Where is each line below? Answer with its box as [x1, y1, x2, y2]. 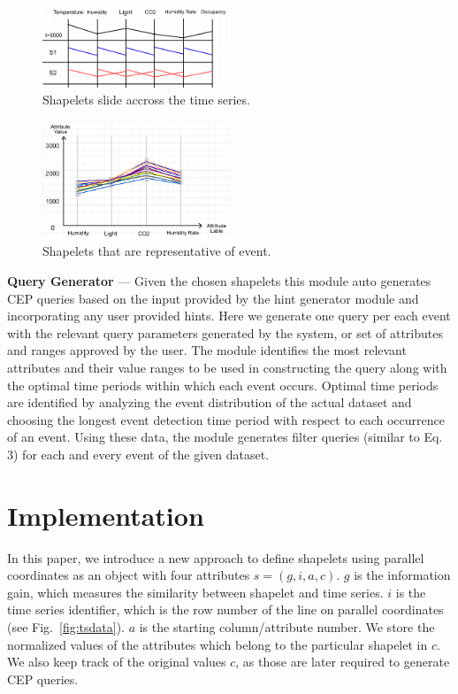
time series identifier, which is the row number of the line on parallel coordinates [7, 600, 444, 619]
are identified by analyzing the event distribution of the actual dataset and [7, 393, 412, 412]
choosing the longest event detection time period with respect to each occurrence [7, 410, 445, 428]
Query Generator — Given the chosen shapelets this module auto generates [7, 272, 431, 290]
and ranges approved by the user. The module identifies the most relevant [7, 341, 407, 359]
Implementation [7, 497, 204, 533]
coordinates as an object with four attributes [7, 566, 250, 584]
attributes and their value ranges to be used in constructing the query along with [7, 359, 447, 377]
